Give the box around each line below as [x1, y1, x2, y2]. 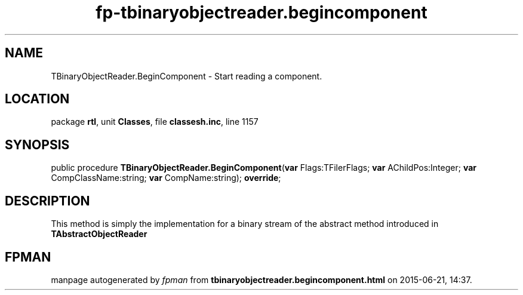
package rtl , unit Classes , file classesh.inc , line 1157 [51, 116, 259, 127]
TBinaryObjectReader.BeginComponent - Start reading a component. [51, 70, 322, 81]
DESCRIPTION [5, 193, 90, 208]
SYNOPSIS [5, 137, 70, 152]
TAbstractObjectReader [51, 229, 147, 239]
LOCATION [5, 91, 70, 107]
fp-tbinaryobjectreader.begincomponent [96, 2, 427, 23]
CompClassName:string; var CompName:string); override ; [51, 173, 281, 183]
